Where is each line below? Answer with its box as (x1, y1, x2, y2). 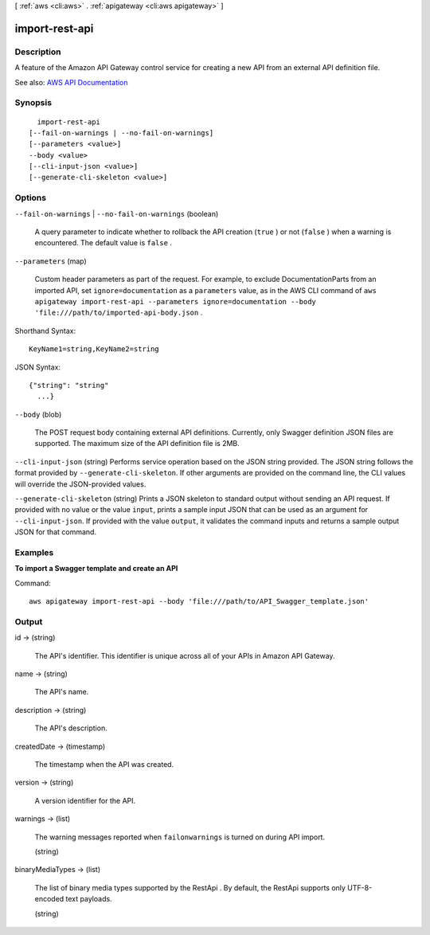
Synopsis (14, 97, 52, 108)
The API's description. (34, 723, 107, 733)
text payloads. (65, 894, 112, 904)
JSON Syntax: (14, 362, 61, 372)
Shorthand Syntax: (14, 326, 76, 335)
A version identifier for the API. (34, 796, 136, 805)
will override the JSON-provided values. (14, 479, 147, 489)
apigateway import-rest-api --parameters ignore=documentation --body (34, 297, 316, 306)
